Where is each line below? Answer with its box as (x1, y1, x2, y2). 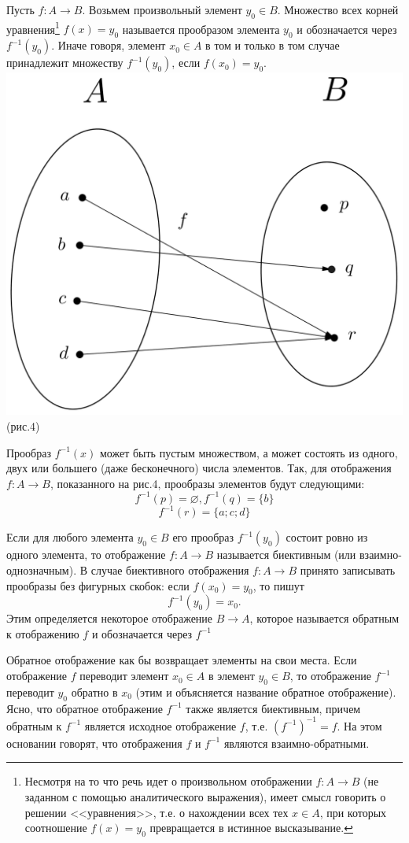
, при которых (319, 804, 387, 820)
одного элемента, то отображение (6, 546, 166, 563)
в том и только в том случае (205, 37, 340, 54)
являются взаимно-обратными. (223, 734, 370, 751)
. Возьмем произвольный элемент (82, 2, 242, 17)
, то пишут (252, 577, 304, 593)
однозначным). (6, 561, 77, 578)
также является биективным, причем (186, 700, 361, 716)
